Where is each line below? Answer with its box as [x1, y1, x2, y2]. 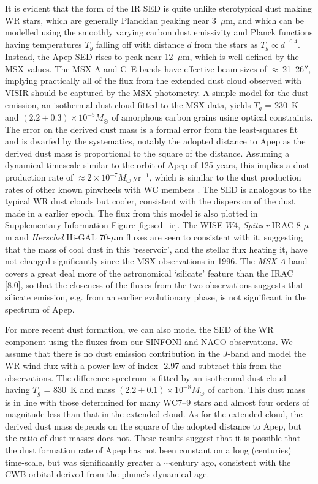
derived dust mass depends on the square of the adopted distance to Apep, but [5, 419, 301, 432]
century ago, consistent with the [170, 455, 291, 468]
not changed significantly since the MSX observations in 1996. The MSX [5, 255, 277, 267]
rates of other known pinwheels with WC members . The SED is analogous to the [5, 182, 311, 195]
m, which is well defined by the [182, 50, 299, 63]
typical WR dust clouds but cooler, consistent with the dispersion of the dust [5, 195, 295, 207]
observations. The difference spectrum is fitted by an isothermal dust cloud [5, 371, 287, 384]
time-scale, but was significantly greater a [5, 455, 161, 468]
